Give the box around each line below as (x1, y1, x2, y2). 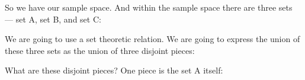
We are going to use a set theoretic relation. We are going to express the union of (5, 33, 300, 45)
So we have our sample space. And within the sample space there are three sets (5, 1, 293, 13)
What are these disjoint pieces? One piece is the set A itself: (5, 64, 223, 76)
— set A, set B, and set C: (5, 12, 101, 25)
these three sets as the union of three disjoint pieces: (5, 44, 195, 56)
